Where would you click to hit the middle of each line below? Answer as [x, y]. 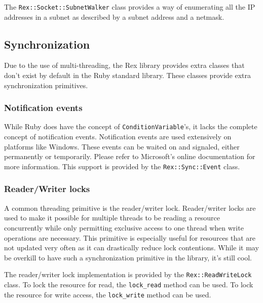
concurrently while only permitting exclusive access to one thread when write [124, 227]
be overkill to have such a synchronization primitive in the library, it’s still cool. [128, 257]
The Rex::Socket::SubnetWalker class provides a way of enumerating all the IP [130, 7]
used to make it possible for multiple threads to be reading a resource [112, 218]
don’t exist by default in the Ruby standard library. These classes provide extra [127, 75]
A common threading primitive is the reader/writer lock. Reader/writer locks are [130, 207]
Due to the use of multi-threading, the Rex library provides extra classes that [124, 65]
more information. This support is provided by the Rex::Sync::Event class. [122, 166]
